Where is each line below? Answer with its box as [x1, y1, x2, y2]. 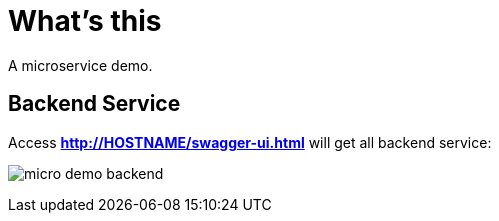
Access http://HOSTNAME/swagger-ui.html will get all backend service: [8, 133, 492, 151]
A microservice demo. [8, 56, 153, 74]
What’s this [8, 4, 162, 38]
